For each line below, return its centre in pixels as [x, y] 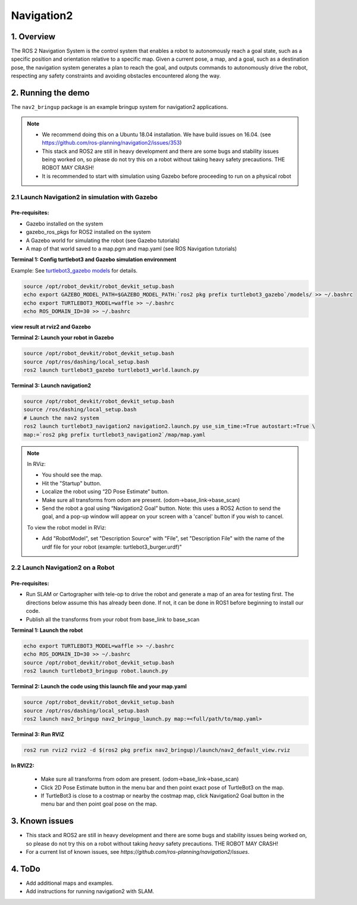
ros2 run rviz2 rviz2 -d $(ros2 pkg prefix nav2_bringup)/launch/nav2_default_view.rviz [157, 750]
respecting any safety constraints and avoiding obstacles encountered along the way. [116, 76]
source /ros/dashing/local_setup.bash [80, 410]
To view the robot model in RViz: [67, 527]
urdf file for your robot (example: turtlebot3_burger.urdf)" [112, 547]
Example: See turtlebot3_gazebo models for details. [74, 270]
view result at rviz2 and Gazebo [51, 327]
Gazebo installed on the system [65, 224]
